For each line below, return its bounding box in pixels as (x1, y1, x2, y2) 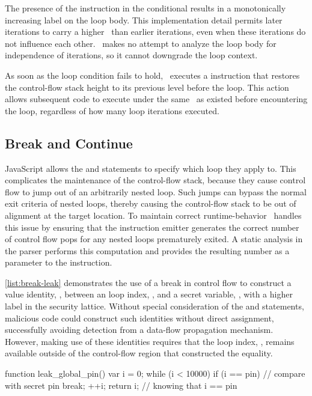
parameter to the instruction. (5, 256, 112, 269)
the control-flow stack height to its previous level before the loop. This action (5, 81, 289, 93)
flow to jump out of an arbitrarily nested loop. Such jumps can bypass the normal (5, 185, 307, 198)
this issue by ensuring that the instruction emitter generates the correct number (5, 221, 299, 233)
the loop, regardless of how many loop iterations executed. (5, 104, 219, 117)
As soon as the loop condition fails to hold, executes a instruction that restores (5, 69, 300, 81)
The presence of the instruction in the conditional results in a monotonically (5, 2, 286, 14)
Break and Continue (5, 133, 133, 152)
